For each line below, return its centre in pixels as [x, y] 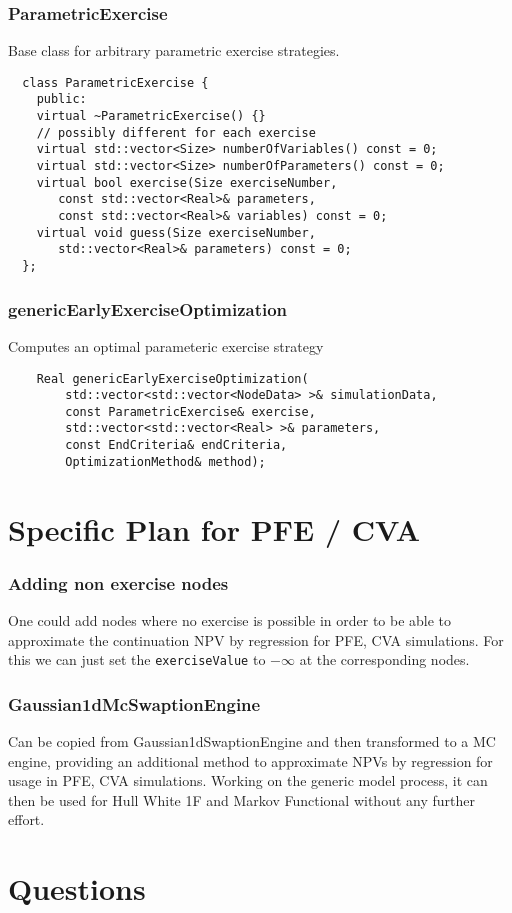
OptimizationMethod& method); [165, 461]
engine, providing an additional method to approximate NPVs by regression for [250, 760]
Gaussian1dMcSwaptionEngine [134, 703]
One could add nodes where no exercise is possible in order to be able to [230, 620]
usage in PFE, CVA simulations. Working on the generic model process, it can [248, 780]
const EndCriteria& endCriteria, [176, 445]
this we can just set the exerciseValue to [137, 659]
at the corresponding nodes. [384, 659]
